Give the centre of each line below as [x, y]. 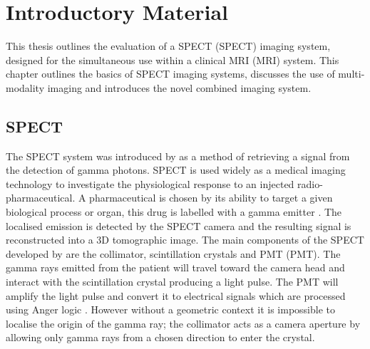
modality [25, 87]
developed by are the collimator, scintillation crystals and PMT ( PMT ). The [173, 253]
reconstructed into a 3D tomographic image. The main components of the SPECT [185, 240]
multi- [351, 74]
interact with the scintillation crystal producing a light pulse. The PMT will [172, 282]
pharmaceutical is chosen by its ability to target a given [211, 198]
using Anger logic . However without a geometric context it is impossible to [170, 309]
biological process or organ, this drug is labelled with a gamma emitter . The [174, 212]
